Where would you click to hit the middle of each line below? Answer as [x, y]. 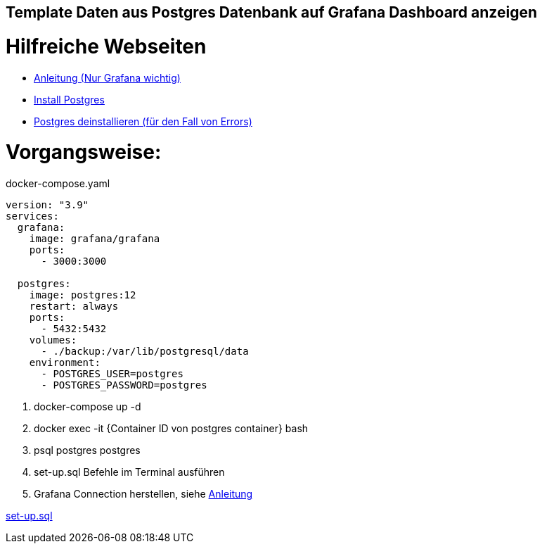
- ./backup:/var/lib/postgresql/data [145, 351]
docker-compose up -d [88, 406]
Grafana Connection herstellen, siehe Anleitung [143, 494]
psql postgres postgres [87, 450]
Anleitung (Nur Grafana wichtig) [107, 77]
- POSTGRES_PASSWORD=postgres [124, 385]
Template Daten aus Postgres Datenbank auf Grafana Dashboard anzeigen [272, 12]
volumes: [53, 340]
